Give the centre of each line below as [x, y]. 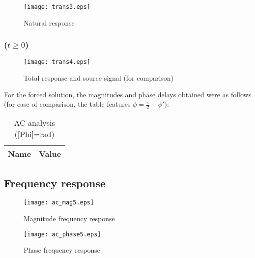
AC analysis [34, 123]
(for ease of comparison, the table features [67, 104]
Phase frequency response [62, 250]
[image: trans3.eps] [57, 7]
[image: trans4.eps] [57, 62]
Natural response [49, 22]
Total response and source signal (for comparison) [99, 78]
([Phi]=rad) [34, 134]
